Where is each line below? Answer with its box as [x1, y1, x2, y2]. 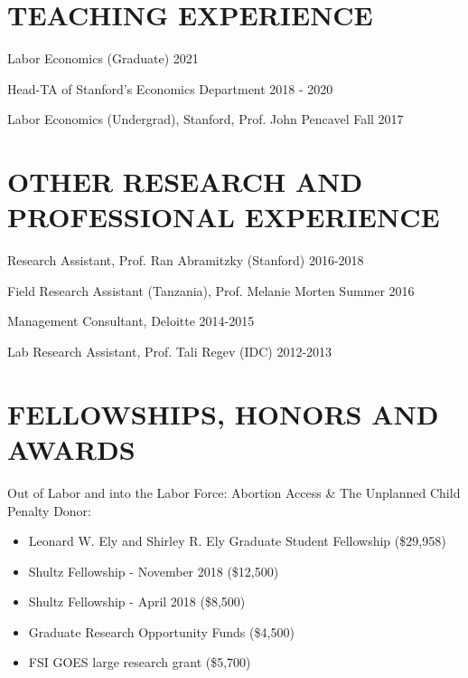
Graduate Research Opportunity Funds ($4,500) [28, 622, 295, 641]
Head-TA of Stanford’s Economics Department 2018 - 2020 [7, 79, 333, 98]
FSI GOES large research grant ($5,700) [28, 653, 251, 672]
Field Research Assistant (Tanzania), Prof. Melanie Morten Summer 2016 [7, 281, 415, 300]
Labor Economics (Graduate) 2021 [7, 49, 199, 68]
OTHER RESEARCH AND [7, 163, 363, 200]
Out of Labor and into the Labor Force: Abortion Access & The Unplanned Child [7, 482, 461, 501]
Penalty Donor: [7, 501, 92, 520]
